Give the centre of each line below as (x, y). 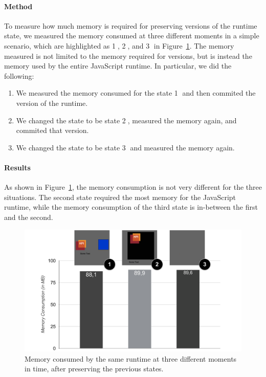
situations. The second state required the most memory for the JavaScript (120, 197)
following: (19, 75)
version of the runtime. (52, 103)
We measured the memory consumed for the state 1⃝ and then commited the (136, 93)
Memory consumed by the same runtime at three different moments (131, 358)
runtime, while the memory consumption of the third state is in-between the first (131, 207)
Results (17, 167)
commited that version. (52, 130)
